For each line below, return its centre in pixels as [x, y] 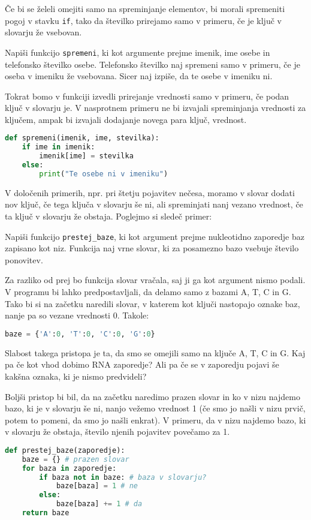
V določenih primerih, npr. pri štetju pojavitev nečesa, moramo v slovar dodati [150, 192]
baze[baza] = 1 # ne [97, 486]
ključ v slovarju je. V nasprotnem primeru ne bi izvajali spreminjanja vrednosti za [155, 108]
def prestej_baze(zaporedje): [65, 450]
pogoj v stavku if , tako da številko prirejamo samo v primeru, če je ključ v [143, 20]
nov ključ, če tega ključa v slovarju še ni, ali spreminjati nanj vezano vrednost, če [154, 204]
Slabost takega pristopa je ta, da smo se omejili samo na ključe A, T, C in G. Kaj [155, 352]
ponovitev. [24, 259]
